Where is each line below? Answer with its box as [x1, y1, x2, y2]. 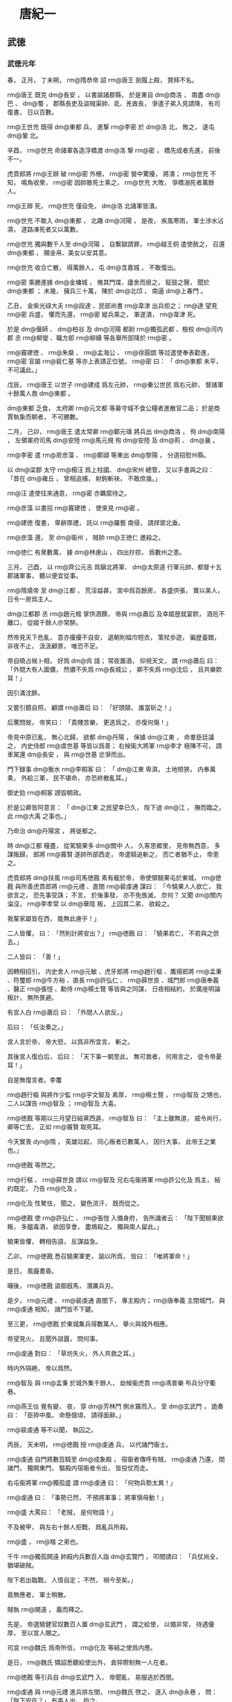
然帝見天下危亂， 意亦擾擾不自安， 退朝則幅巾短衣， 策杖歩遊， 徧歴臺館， [7, 633, 220, 641]
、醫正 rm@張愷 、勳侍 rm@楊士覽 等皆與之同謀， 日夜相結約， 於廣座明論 [7, 984, 221, 993]
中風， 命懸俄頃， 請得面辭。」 [39, 1410, 125, 1419]
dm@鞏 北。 [7, 131, 43, 140]
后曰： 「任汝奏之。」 [7, 1022, 67, 1031]
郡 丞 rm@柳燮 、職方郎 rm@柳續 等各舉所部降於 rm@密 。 [7, 333, 175, 342]
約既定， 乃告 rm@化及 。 [7, 1184, 81, 1192]
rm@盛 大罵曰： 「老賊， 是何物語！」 [7, 1508, 118, 1516]
